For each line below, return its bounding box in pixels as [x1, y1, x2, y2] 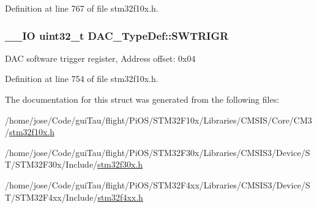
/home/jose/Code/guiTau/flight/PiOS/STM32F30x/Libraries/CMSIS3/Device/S [5, 146, 310, 158]
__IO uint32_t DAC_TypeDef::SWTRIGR [5, 28, 229, 43]
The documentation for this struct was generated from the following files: [5, 93, 280, 105]
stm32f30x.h [97, 158, 143, 171]
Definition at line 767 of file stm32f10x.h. [5, 2, 158, 14]
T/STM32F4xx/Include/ [5, 190, 98, 203]
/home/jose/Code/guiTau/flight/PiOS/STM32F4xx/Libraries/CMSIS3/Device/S [5, 178, 310, 191]
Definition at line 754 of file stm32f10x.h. [5, 72, 158, 85]
